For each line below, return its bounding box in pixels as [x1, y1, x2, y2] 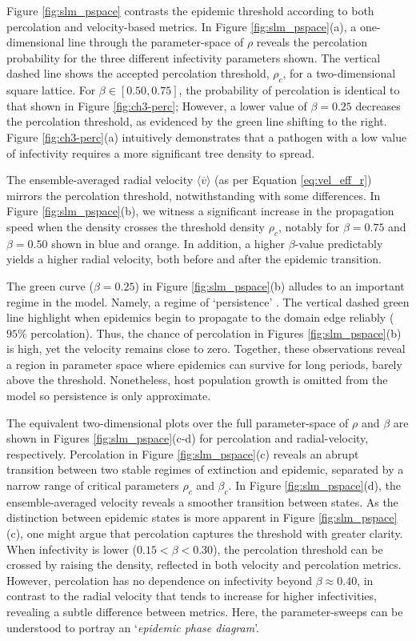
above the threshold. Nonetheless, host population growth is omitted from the [6, 371, 388, 388]
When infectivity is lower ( [6, 540, 138, 557]
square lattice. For [6, 82, 96, 98]
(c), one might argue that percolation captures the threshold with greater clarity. [6, 525, 403, 542]
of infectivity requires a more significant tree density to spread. [6, 144, 315, 161]
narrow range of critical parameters [6, 477, 179, 494]
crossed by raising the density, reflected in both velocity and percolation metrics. [6, 556, 402, 573]
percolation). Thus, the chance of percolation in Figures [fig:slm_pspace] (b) [30, 324, 402, 341]
